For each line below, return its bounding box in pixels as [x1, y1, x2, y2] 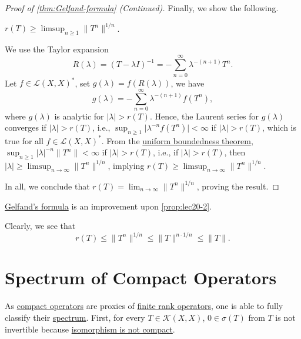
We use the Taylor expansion [5, 42, 109, 55]
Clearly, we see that [5, 220, 76, 232]
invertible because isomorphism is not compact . [5, 323, 175, 335]
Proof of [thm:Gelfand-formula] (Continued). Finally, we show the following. [5, 2, 279, 14]
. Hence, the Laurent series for [149, 109, 259, 122]
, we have [170, 77, 205, 89]
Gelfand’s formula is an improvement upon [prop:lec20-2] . [5, 200, 212, 212]
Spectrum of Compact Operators [5, 265, 277, 290]
